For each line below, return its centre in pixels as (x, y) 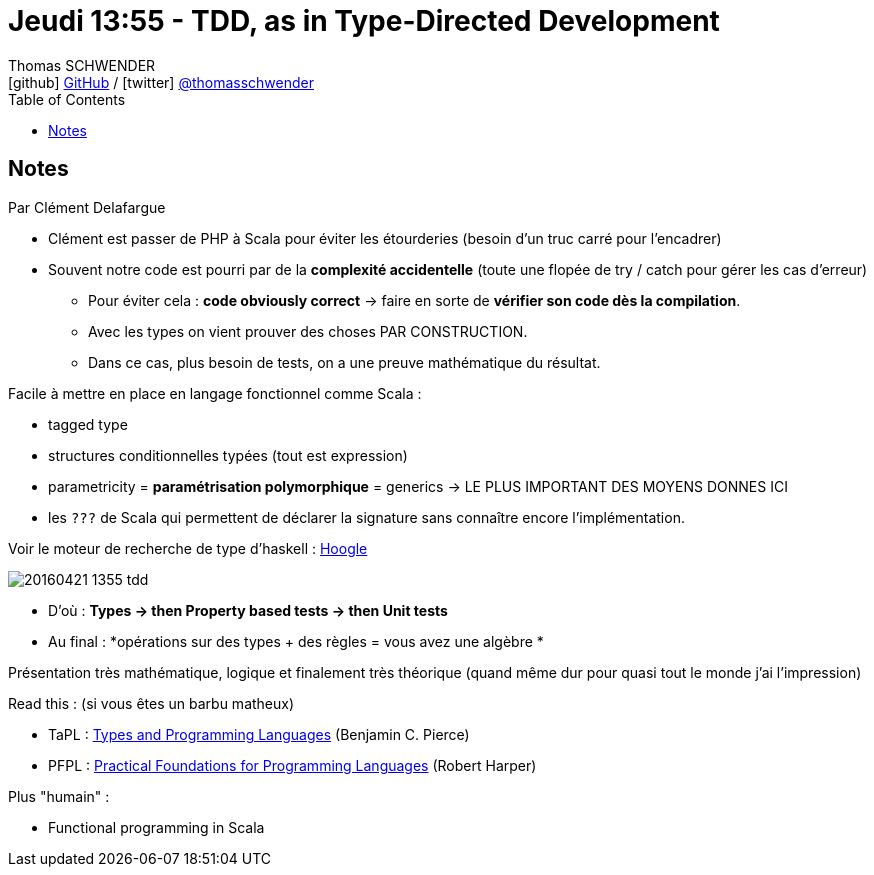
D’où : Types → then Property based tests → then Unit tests (248, 610)
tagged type (88, 424)
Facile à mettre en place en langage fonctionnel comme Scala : (215, 393)
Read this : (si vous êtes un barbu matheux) (151, 703)
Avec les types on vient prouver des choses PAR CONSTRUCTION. (308, 331)
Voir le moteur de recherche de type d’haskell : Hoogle (188, 548)
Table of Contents (67, 99)
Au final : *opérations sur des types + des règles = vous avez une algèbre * (296, 641)
